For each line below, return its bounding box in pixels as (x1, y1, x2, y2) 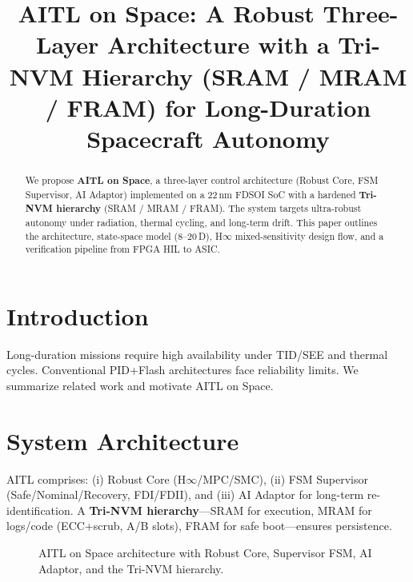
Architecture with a (107, 28, 330, 61)
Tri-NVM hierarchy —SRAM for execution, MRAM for (89, 501, 372, 518)
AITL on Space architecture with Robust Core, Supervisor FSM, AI (38, 544, 372, 561)
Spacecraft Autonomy (86, 122, 330, 154)
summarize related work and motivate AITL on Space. (6, 377, 274, 393)
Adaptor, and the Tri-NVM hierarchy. (38, 560, 224, 576)
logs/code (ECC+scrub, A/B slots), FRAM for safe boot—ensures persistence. (6, 517, 392, 534)
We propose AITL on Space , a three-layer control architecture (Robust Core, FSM (25, 173, 379, 187)
